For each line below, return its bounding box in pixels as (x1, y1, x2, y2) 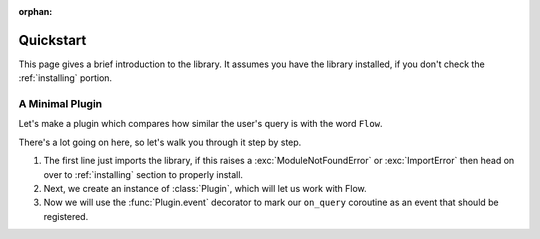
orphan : (18, 6, 53, 17)
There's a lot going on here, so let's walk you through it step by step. (18, 136, 302, 148)
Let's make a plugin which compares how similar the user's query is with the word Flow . (18, 118, 383, 130)
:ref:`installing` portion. (18, 72, 113, 84)
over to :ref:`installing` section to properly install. (43, 168, 244, 180)
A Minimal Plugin (18, 97, 103, 111)
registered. (43, 210, 89, 222)
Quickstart (18, 31, 87, 49)
